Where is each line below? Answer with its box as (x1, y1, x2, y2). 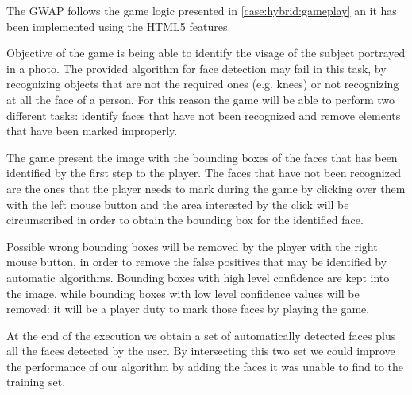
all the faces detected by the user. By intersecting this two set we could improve (6, 343, 395, 359)
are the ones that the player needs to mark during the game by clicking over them (6, 180, 406, 196)
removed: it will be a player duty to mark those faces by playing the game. (6, 300, 370, 317)
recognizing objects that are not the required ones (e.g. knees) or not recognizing (6, 76, 399, 92)
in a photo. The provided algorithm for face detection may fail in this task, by (6, 60, 387, 76)
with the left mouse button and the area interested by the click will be (6, 196, 349, 212)
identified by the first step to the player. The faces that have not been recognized (6, 165, 401, 181)
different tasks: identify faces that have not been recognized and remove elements (6, 106, 401, 123)
